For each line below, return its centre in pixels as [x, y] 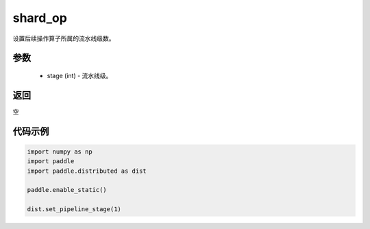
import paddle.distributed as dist [87, 171]
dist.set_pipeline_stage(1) [74, 209]
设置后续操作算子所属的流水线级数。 [64, 38]
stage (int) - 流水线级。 [79, 75]
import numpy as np [60, 152]
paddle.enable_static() [67, 190]
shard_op [40, 18]
